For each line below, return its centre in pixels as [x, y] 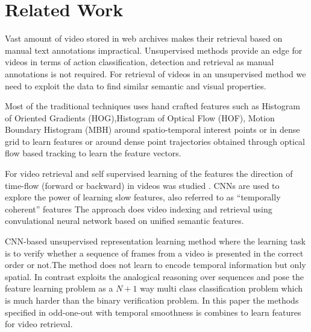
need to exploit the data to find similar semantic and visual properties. [136, 85]
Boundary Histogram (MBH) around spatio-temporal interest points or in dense [152, 129]
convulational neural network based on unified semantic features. [124, 221]
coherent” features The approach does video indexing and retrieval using [139, 209]
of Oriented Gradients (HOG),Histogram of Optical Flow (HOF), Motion [140, 117]
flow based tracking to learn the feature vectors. [93, 153]
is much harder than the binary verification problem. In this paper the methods [152, 300]
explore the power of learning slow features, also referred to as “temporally [143, 197]
